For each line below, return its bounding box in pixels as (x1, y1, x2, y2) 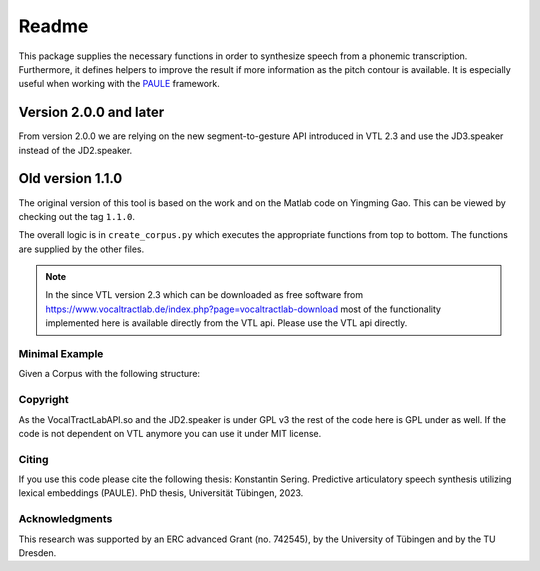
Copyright (18, 393, 69, 407)
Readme (18, 15, 89, 37)
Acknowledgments (18, 512, 113, 526)
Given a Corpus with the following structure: (18, 368, 200, 380)
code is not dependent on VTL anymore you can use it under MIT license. (18, 427, 322, 439)
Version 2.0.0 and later (18, 104, 165, 121)
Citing (18, 452, 49, 466)
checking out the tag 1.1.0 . (18, 210, 135, 222)
